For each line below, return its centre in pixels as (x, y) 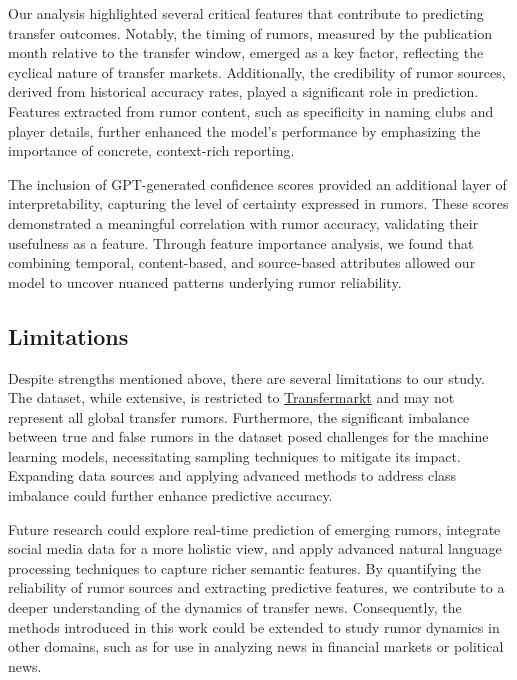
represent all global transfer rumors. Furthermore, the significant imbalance (239, 416)
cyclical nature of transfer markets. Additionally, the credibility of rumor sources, (257, 71)
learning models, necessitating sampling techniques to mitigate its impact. (234, 455)
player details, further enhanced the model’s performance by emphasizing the (244, 130)
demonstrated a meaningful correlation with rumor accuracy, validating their (243, 222)
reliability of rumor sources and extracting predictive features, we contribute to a (256, 587)
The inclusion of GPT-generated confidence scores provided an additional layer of (257, 183)
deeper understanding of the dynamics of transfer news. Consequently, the (235, 607)
